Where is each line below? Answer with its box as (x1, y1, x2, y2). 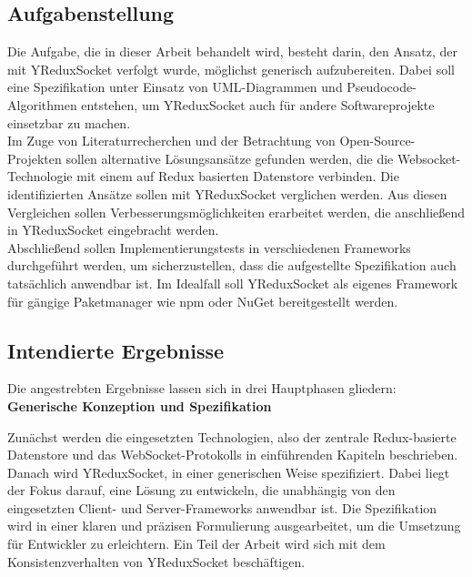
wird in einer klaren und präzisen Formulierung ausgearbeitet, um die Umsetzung (7, 516, 461, 535)
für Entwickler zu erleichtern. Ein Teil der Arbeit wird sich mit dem (7, 534, 386, 553)
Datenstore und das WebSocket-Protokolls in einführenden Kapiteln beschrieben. (7, 445, 458, 464)
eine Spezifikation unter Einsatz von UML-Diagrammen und (7, 77, 343, 96)
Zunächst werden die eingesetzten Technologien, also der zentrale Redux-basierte (7, 427, 457, 446)
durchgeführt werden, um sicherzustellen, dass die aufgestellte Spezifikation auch (7, 256, 457, 275)
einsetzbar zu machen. (7, 113, 131, 132)
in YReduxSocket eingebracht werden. (7, 220, 219, 239)
